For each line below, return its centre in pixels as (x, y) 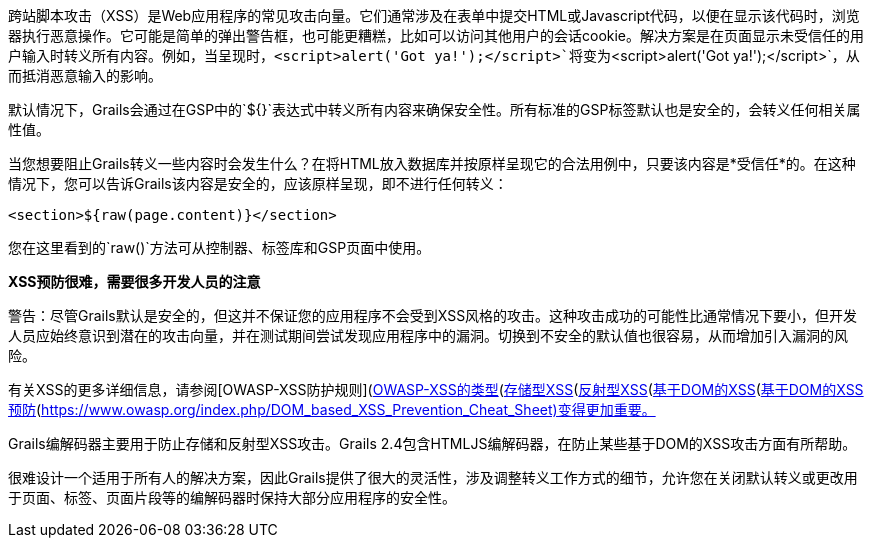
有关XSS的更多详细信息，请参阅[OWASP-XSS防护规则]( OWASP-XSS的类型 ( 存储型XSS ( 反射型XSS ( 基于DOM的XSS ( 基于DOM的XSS (436, 389)
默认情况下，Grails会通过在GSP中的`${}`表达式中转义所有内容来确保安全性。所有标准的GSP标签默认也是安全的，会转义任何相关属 (434, 109)
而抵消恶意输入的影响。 (85, 75)
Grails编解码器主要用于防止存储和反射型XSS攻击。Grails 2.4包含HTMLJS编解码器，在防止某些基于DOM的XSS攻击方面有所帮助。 (432, 443)
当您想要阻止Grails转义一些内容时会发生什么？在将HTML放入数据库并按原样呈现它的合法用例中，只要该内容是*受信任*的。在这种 (432, 163)
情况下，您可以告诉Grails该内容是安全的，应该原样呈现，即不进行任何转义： (258, 183)
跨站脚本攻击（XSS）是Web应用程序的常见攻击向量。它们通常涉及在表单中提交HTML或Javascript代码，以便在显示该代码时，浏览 (434, 15)
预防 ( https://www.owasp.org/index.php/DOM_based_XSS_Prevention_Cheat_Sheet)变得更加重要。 (332, 409)
